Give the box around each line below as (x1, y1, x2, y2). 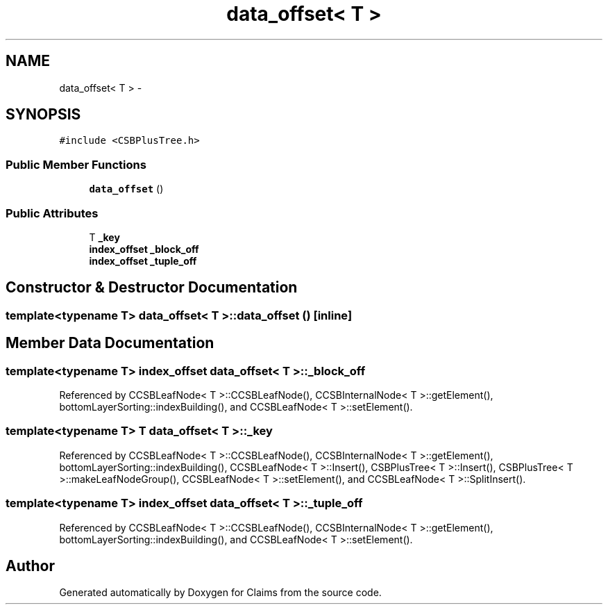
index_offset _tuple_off (89, 254, 197, 267)
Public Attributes (6, 206, 99, 220)
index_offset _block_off (89, 242, 199, 255)
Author (6, 557, 55, 575)
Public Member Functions (6, 157, 146, 172)
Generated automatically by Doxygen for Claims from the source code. (59, 586, 382, 599)
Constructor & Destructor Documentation (6, 279, 298, 297)
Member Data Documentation (6, 334, 214, 352)
